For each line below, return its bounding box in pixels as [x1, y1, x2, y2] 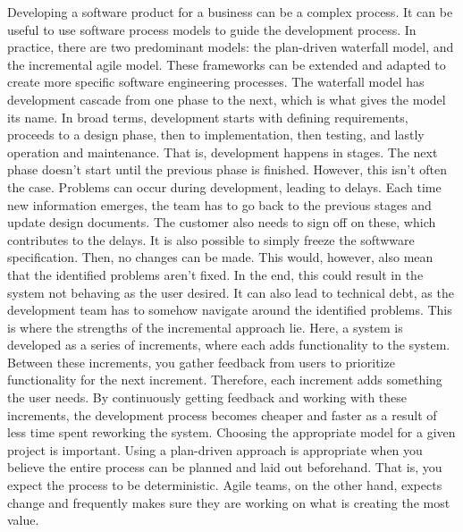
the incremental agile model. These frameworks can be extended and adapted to [7, 55, 446, 73]
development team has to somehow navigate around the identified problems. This [7, 300, 452, 319]
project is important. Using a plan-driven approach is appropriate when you [7, 440, 423, 459]
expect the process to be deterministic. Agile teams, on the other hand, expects [7, 476, 442, 494]
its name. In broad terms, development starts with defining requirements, [7, 107, 408, 126]
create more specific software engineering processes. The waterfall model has [7, 72, 425, 91]
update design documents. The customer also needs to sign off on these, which [7, 213, 436, 232]
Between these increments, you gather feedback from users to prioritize [7, 352, 395, 371]
